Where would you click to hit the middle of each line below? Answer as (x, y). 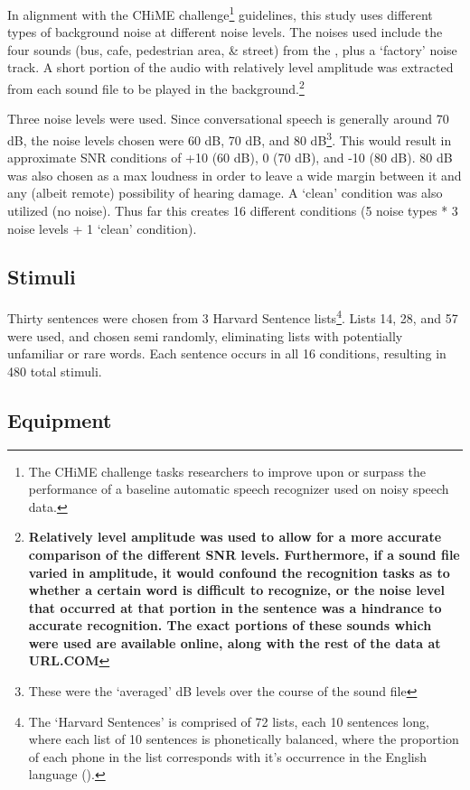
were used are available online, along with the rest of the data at (235, 642)
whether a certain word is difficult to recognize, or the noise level (236, 590)
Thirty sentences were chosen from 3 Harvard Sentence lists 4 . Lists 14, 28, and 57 (233, 316)
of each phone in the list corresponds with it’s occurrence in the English (227, 756)
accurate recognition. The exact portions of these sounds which (230, 625)
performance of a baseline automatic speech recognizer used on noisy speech (239, 489)
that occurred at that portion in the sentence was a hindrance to (235, 607)
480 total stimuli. (55, 371)
